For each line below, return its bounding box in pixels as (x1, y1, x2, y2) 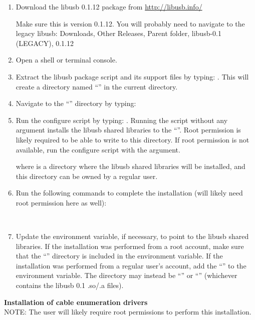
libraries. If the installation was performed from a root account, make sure (16, 240, 244, 251)
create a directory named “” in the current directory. (16, 81, 178, 91)
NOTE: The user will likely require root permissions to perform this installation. (4, 306, 251, 317)
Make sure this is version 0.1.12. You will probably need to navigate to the (16, 18, 245, 28)
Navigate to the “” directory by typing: (16, 98, 136, 108)
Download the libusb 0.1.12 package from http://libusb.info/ (16, 1, 202, 11)
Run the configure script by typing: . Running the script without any (16, 114, 228, 125)
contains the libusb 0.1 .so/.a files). (16, 280, 124, 290)
